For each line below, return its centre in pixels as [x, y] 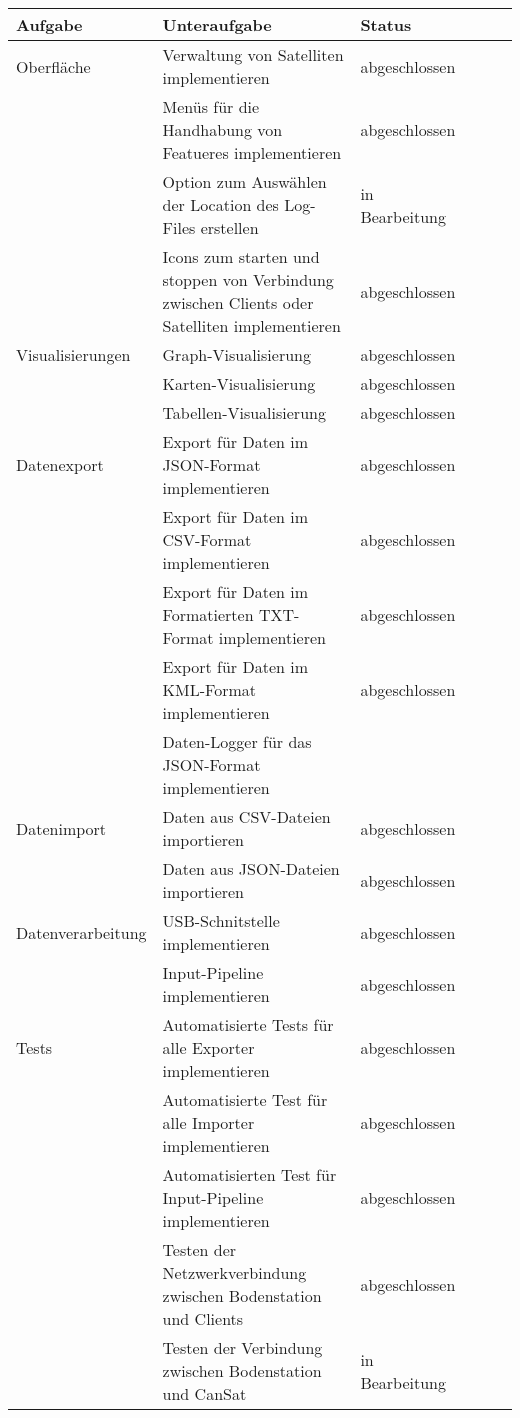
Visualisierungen [73, 354]
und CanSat [204, 1393]
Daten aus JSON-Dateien [251, 868]
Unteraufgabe [217, 24]
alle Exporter [208, 1047]
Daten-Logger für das [237, 741]
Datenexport [60, 464]
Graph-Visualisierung [236, 354]
